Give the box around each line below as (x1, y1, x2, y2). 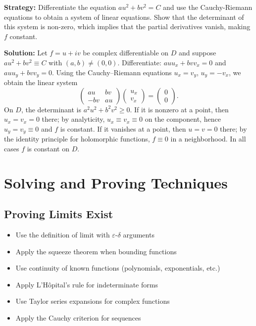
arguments (123, 230, 154, 240)
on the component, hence (145, 114, 221, 124)
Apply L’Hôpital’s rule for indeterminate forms (15, 279, 158, 289)
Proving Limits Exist (4, 206, 113, 222)
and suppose (178, 47, 216, 58)
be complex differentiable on (83, 47, 169, 58)
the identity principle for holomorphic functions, (4, 134, 150, 144)
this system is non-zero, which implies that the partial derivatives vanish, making (4, 21, 251, 32)
